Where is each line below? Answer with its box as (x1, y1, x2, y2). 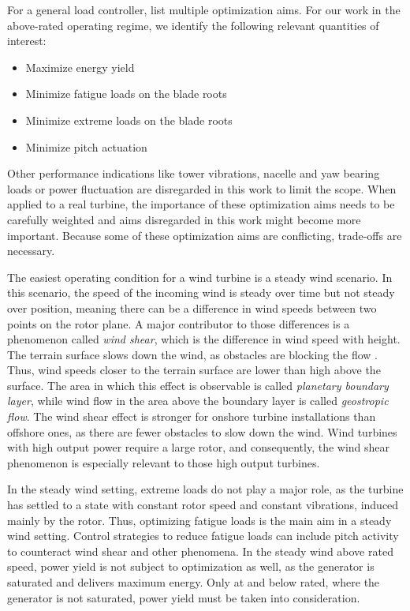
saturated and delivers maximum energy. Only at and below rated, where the (7, 574, 380, 590)
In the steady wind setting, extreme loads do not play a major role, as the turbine (7, 481, 404, 497)
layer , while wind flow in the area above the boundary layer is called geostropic (7, 392, 389, 409)
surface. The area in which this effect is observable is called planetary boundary (7, 377, 389, 393)
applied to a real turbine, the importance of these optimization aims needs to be (7, 196, 395, 212)
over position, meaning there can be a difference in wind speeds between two (7, 299, 377, 316)
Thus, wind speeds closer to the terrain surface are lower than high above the (7, 362, 381, 378)
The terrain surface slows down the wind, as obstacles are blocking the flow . (7, 346, 378, 362)
